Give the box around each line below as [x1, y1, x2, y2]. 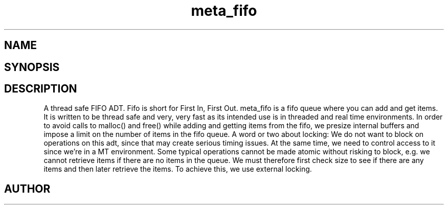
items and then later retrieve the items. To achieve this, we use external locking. [43, 165, 312, 174]
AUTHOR [4, 182, 51, 195]
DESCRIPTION [4, 82, 77, 96]
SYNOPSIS [4, 60, 60, 74]
